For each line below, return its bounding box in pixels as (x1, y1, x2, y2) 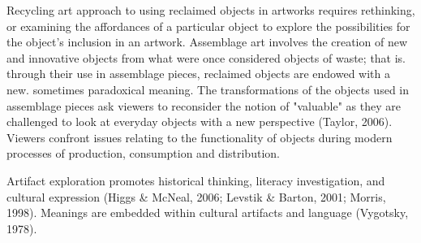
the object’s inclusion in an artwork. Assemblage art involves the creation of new (6, 33, 408, 50)
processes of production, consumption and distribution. (6, 145, 280, 162)
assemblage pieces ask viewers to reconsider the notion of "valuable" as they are (6, 97, 401, 114)
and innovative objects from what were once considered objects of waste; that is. (6, 49, 406, 66)
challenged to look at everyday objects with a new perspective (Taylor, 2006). (6, 113, 393, 130)
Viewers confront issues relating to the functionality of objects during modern (6, 128, 393, 145)
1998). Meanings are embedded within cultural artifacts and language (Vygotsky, (6, 204, 409, 221)
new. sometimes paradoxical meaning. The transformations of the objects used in (6, 80, 410, 98)
